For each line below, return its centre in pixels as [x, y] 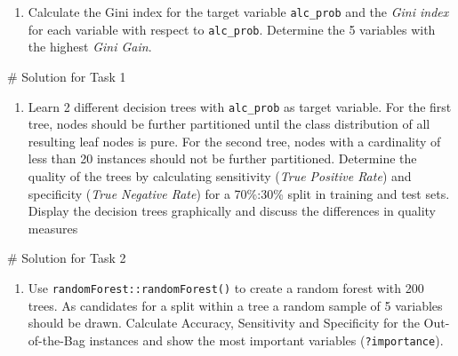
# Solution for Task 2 [67, 258]
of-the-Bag [56, 340]
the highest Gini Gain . [90, 47]
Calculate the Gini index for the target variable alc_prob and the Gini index [238, 12]
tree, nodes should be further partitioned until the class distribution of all [229, 124]
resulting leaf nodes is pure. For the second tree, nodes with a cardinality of [234, 141]
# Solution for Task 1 [67, 76]
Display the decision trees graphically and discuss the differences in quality [232, 211]
